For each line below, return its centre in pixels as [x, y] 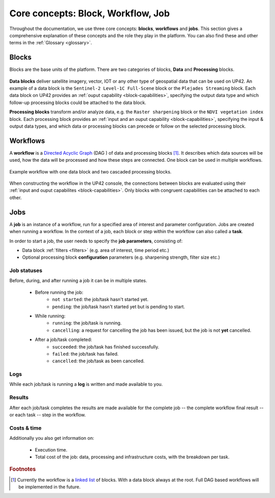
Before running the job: [59, 292]
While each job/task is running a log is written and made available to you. [86, 384]
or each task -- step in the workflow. [48, 415]
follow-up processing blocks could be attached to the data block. [78, 103]
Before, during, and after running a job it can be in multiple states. [78, 281]
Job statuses [26, 270]
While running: [50, 316]
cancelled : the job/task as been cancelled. [98, 361]
